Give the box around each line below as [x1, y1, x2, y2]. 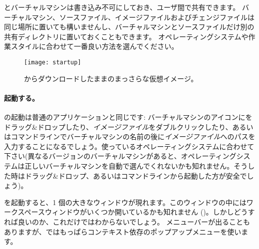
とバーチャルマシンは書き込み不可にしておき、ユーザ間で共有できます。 [4, 2, 240, 12]
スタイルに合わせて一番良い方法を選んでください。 [10, 41, 179, 51]
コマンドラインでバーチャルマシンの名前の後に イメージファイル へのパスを [10, 131, 256, 142]
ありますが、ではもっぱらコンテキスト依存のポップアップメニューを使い [4, 226, 242, 237]
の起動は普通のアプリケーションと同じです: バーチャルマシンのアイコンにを [4, 112, 253, 122]
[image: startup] [24, 58, 81, 66]
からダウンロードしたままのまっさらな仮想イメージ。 [24, 73, 198, 83]
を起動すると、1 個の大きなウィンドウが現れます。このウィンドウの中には [4, 197, 247, 207]
